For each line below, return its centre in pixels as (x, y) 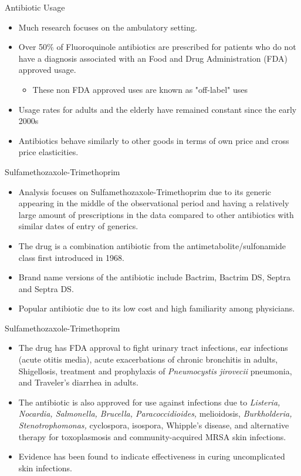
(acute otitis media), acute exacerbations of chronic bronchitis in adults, (148, 359)
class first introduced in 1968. (71, 257)
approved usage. (47, 70)
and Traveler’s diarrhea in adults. (78, 382)
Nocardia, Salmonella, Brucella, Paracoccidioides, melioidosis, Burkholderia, (155, 413)
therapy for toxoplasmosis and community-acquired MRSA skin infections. (152, 436)
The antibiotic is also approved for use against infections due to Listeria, (149, 402)
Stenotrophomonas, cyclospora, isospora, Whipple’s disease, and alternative (154, 425)
